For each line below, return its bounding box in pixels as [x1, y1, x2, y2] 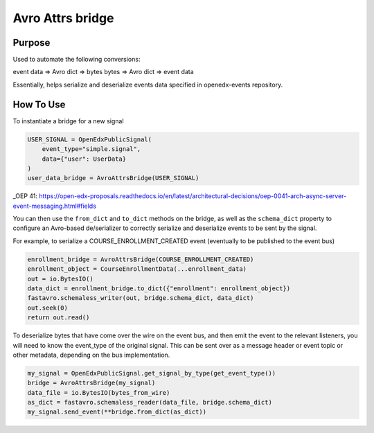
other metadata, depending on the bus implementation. [12, 351, 170, 359]
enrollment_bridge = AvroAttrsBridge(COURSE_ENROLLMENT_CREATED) [27, 255, 254, 263]
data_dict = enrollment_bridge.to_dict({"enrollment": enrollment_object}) [27, 285, 291, 292]
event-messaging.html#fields [12, 202, 97, 210]
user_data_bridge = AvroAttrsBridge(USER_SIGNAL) [27, 174, 199, 182]
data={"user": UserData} [42, 154, 127, 163]
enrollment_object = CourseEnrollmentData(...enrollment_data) [27, 265, 247, 273]
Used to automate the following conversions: [12, 55, 141, 64]
